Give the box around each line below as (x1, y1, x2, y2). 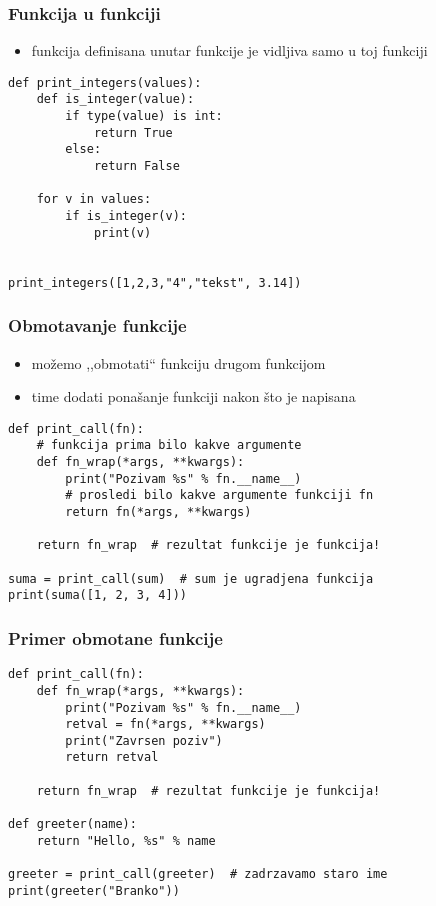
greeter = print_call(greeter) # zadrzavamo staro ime (8, 867, 388, 882)
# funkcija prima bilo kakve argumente (36, 438, 302, 453)
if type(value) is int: (65, 109, 223, 124)
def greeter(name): (8, 817, 137, 832)
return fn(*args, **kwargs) (65, 505, 252, 520)
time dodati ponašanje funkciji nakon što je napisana (31, 386, 356, 407)
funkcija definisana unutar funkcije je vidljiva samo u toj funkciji (31, 40, 428, 61)
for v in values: (36, 192, 152, 207)
